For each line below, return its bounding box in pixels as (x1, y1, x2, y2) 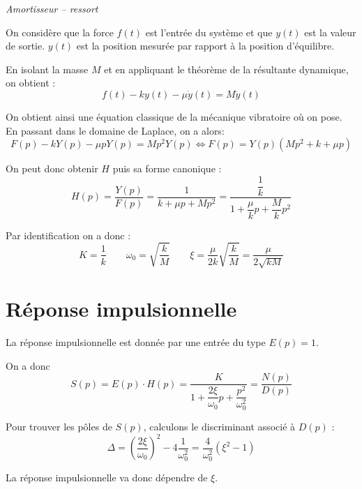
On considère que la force (6, 24, 114, 39)
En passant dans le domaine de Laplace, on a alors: (6, 123, 225, 137)
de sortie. (6, 38, 45, 53)
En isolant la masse (6, 61, 89, 76)
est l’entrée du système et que (145, 24, 273, 39)
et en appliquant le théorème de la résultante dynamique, (104, 61, 349, 76)
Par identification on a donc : (6, 227, 131, 242)
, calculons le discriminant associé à (143, 419, 296, 434)
